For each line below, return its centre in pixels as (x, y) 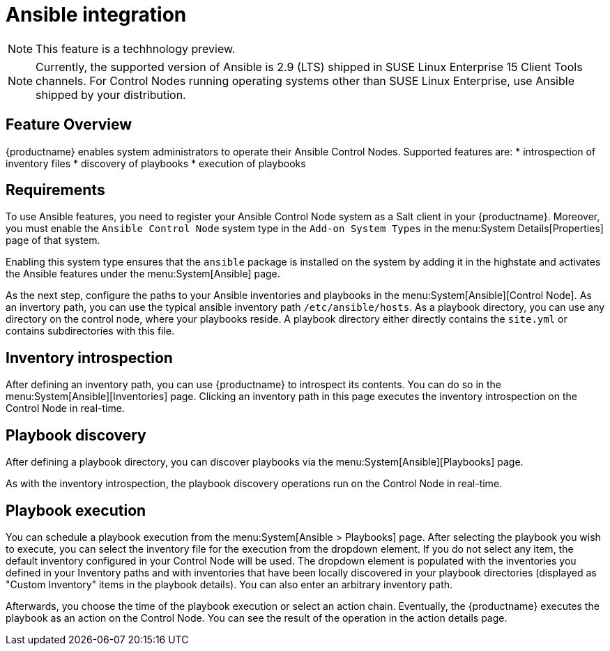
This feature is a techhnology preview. (136, 48)
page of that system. (53, 240)
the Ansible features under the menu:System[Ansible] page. (143, 274)
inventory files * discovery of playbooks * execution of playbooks (156, 163)
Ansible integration (96, 15)
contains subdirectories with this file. (90, 331)
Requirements (55, 190)
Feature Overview (69, 125)
